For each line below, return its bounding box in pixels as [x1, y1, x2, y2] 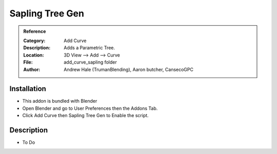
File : [23, 59, 33, 65]
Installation [9, 85, 46, 93]
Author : [23, 66, 41, 72]
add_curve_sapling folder [64, 59, 117, 65]
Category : [23, 37, 46, 44]
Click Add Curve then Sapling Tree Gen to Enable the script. [22, 112, 149, 119]
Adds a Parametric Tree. [64, 45, 115, 51]
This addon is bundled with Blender [22, 98, 97, 104]
